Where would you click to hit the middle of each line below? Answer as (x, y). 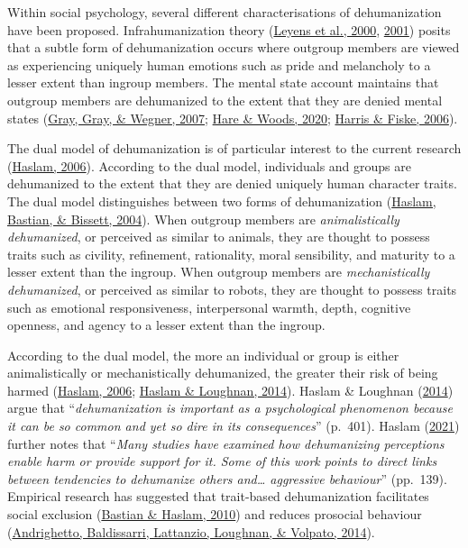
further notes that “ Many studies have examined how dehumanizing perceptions (226, 443)
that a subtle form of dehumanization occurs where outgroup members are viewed (234, 47)
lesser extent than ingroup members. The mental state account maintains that (223, 82)
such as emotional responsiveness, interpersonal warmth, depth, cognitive (209, 307)
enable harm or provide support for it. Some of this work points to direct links (222, 461)
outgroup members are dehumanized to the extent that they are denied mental (225, 100)
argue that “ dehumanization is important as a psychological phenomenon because (230, 408)
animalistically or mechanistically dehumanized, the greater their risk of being (223, 373)
